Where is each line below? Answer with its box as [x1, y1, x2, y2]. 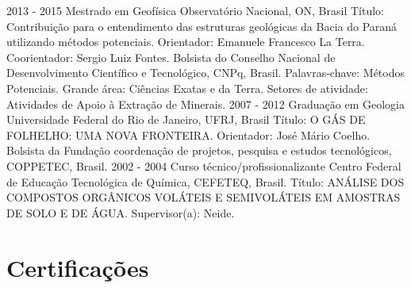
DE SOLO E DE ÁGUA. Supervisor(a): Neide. [6, 204, 235, 221]
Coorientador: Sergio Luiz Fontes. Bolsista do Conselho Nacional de [6, 48, 336, 65]
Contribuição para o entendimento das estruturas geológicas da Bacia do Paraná [6, 17, 398, 34]
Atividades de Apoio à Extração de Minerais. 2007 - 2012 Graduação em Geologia [6, 95, 405, 112]
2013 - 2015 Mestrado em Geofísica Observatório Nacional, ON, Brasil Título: [6, 2, 385, 18]
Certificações [6, 251, 149, 283]
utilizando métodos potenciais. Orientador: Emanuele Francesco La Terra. [6, 33, 365, 50]
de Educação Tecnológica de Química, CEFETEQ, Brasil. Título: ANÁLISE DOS [6, 173, 405, 190]
